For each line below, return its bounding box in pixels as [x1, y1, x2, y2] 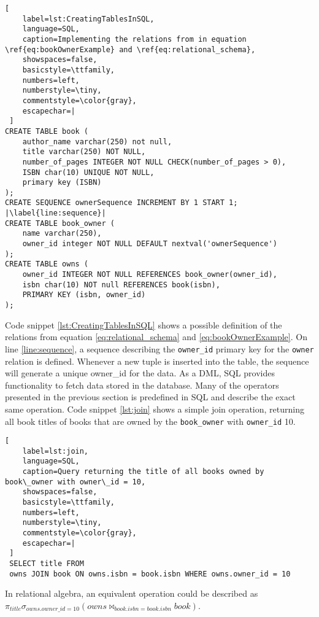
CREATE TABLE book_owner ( [5, 219, 115, 228]
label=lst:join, [22, 446, 89, 456]
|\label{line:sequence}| [5, 209, 106, 218]
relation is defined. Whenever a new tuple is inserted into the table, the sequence [5, 354, 309, 367]
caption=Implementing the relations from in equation [22, 34, 247, 44]
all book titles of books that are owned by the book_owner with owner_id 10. [5, 414, 296, 427]
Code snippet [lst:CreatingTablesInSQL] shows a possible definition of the [5, 318, 282, 331]
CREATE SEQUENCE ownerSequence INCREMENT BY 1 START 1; [5, 198, 238, 208]
